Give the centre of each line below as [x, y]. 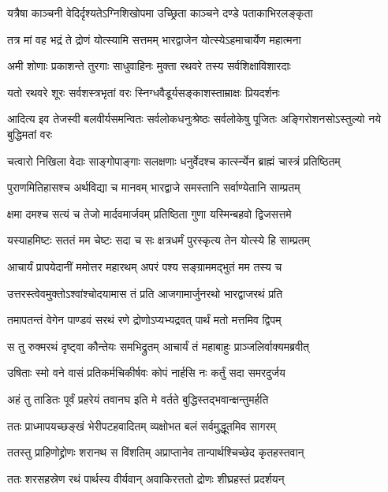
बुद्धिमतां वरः [30, 134]
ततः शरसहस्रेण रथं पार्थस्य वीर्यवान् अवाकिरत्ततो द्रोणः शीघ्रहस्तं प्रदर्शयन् [146, 478]
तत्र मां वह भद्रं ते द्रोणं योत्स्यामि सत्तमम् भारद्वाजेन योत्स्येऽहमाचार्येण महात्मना [154, 39]
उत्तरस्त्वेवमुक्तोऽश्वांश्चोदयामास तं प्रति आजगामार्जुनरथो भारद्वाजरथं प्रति [145, 293]
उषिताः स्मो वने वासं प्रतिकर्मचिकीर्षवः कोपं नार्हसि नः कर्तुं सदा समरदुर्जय [146, 373]
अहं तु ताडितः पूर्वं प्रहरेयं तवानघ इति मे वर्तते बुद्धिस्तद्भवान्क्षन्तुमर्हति [138, 399]
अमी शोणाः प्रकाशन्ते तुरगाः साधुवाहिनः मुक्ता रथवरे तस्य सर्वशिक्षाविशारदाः [149, 66]
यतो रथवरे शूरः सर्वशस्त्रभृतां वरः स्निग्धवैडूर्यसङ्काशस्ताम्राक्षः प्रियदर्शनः [144, 92]
